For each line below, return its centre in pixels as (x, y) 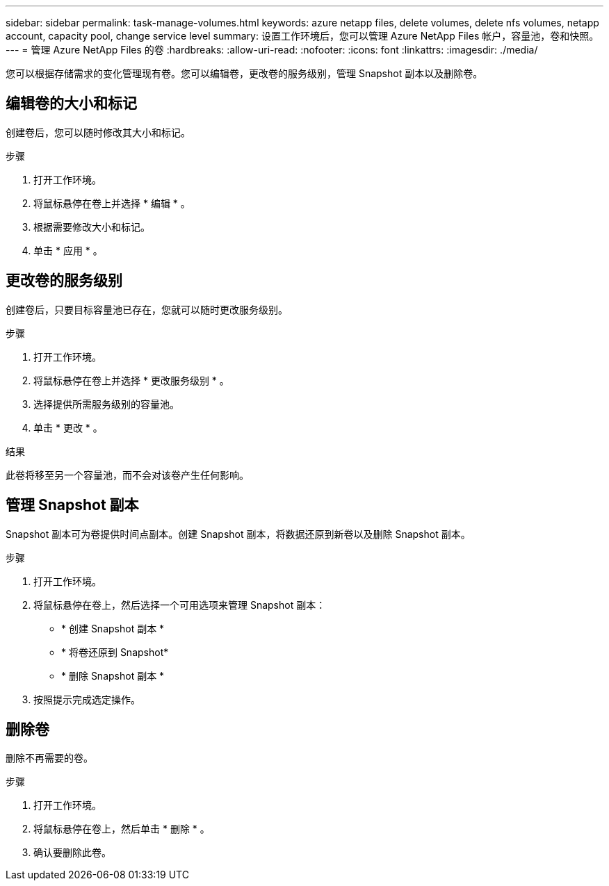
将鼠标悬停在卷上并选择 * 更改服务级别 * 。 (131, 380)
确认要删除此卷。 (72, 853)
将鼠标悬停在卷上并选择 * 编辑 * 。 (112, 203)
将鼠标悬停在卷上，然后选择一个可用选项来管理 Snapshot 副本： (180, 605)
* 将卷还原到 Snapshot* (115, 652)
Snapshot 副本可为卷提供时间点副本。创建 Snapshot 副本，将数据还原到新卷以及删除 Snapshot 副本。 (238, 534)
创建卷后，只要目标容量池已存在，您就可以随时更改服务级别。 (147, 309)
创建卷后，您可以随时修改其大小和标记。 (98, 132)
